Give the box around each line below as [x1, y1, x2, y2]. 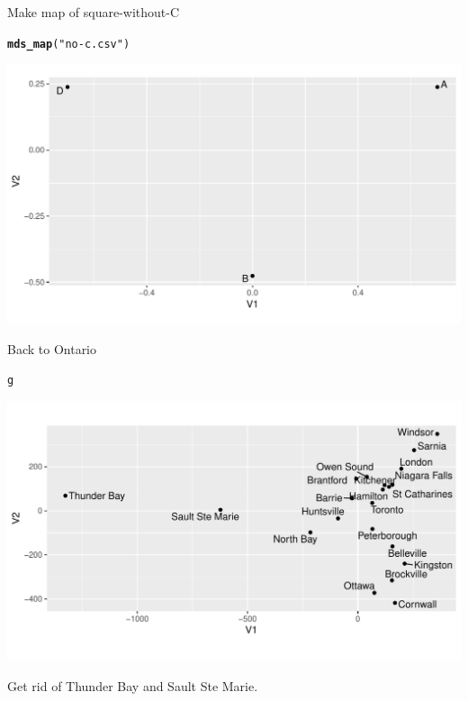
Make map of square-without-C [7, 3, 180, 21]
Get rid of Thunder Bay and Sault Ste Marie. [7, 676, 258, 695]
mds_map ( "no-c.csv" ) [7, 37, 130, 50]
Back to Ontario [7, 339, 97, 358]
